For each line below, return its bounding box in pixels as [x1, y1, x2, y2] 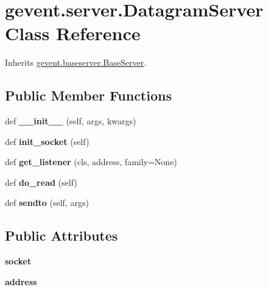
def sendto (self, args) [5, 196, 89, 209]
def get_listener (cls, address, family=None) [5, 155, 177, 168]
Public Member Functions [5, 86, 172, 105]
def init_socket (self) [5, 135, 90, 147]
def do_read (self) [5, 175, 77, 188]
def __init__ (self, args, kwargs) [5, 115, 136, 127]
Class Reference [5, 21, 141, 46]
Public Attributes [5, 226, 118, 245]
